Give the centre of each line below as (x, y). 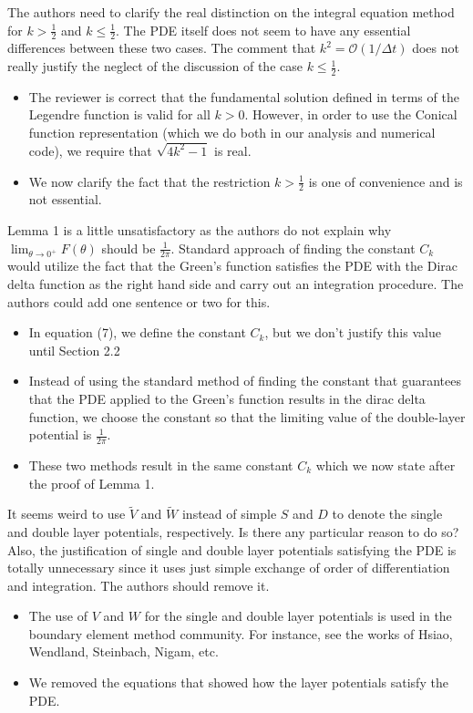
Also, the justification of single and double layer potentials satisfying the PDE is (232, 549)
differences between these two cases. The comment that (162, 48)
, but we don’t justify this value (353, 332)
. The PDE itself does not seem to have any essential (263, 30)
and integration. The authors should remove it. (139, 585)
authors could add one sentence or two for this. (139, 301)
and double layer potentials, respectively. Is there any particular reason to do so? (233, 531)
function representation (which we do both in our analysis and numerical (232, 133)
